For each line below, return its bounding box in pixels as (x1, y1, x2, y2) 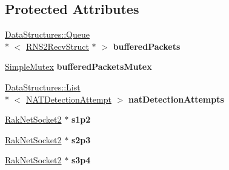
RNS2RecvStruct (26, 39, 89, 52)
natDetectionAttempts (128, 92, 224, 105)
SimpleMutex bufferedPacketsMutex (5, 60, 152, 73)
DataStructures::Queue (5, 28, 90, 41)
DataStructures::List (5, 80, 81, 93)
